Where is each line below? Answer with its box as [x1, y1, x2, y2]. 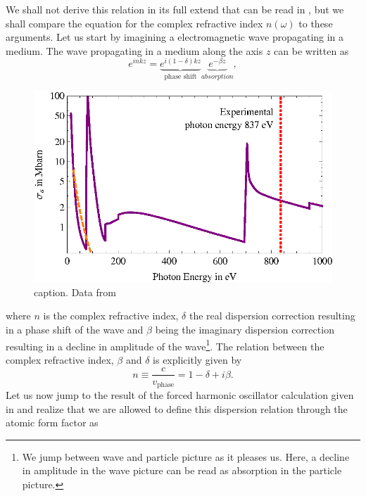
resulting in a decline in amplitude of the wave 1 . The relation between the [6, 336, 324, 353]
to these [298, 15, 333, 30]
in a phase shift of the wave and [6, 322, 144, 337]
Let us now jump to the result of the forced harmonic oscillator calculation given [6, 388, 354, 402]
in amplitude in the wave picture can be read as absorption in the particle [22, 463, 342, 478]
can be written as [274, 43, 349, 58]
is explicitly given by [153, 352, 242, 367]
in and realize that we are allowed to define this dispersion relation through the [6, 401, 348, 416]
